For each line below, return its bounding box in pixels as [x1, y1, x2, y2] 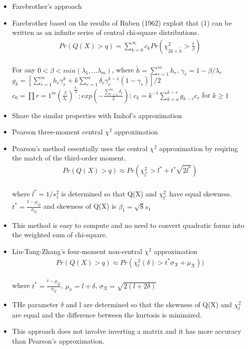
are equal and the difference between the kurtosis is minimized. [12, 309, 202, 319]
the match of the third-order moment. [12, 153, 126, 163]
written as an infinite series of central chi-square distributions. [12, 27, 199, 37]
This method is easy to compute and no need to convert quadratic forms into [12, 220, 245, 230]
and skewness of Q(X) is [43, 201, 116, 211]
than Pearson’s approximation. [12, 335, 105, 346]
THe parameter [12, 299, 58, 309]
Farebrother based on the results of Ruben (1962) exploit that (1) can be [12, 17, 232, 28]
